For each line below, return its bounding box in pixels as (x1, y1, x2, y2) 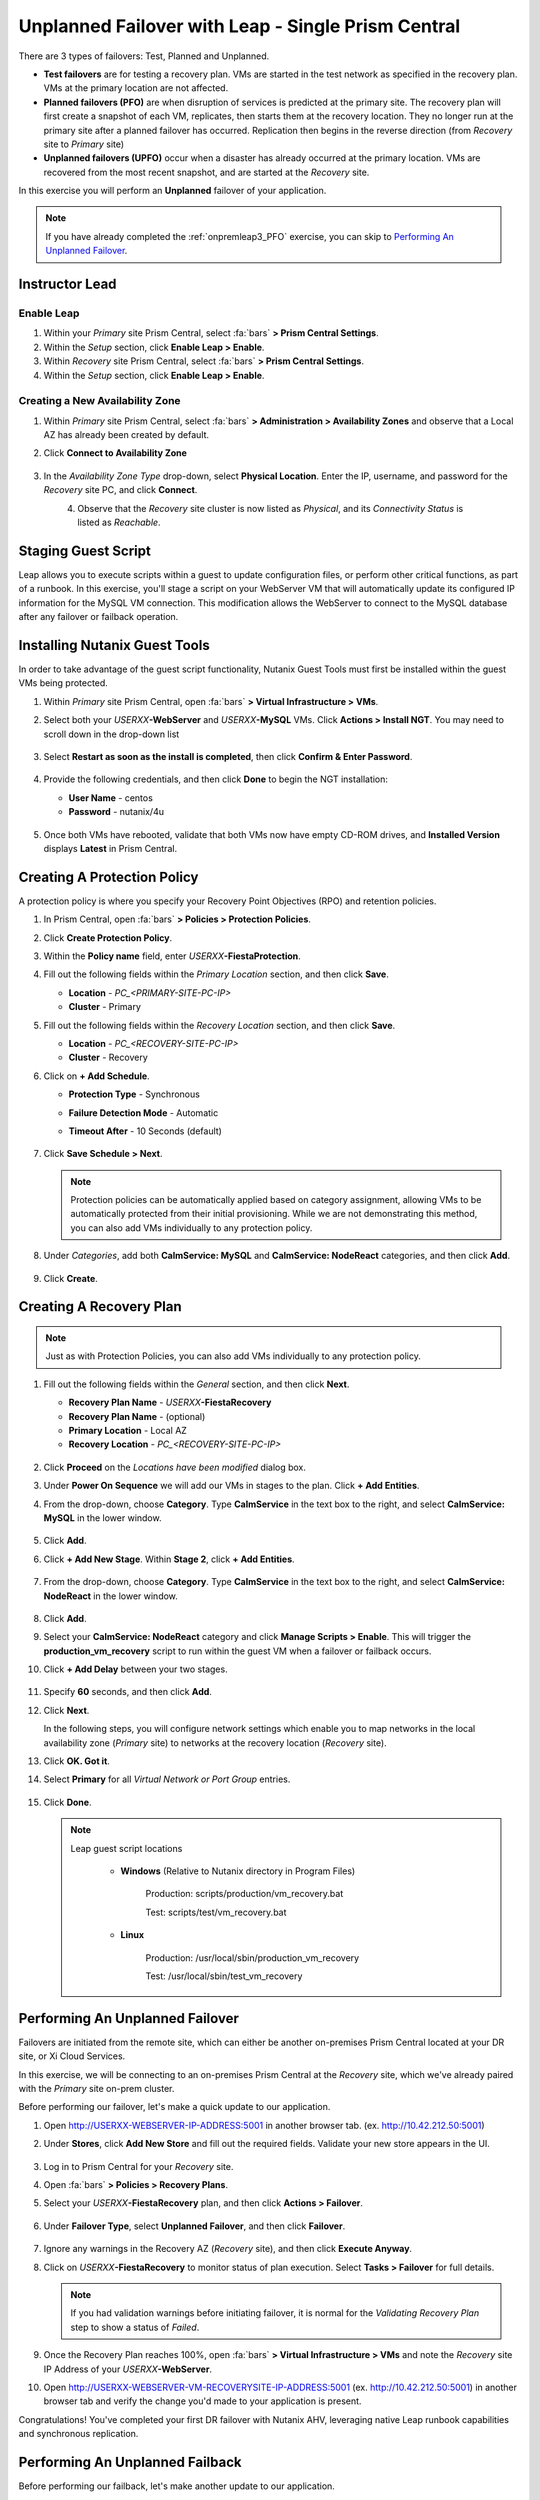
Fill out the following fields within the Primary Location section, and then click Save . (43, 968, 390, 980)
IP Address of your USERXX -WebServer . (43, 2363, 213, 2375)
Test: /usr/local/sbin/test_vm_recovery (145, 1970, 303, 1982)
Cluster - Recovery (68, 1051, 149, 1064)
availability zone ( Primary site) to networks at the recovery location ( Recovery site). (43, 1736, 387, 1749)
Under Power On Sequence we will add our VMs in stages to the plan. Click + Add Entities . (43, 1480, 420, 1492)
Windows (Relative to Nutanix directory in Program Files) (120, 1865, 356, 1877)
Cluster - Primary (68, 1001, 142, 1013)
